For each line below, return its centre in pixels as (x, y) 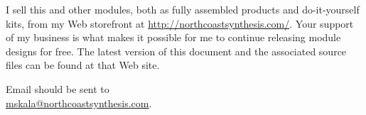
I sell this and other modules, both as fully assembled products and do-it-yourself (183, 9)
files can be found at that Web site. (83, 65)
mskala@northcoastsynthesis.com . (79, 103)
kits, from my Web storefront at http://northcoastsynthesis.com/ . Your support (180, 23)
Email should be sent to (58, 88)
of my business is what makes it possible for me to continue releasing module (173, 37)
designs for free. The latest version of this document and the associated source (176, 51)
